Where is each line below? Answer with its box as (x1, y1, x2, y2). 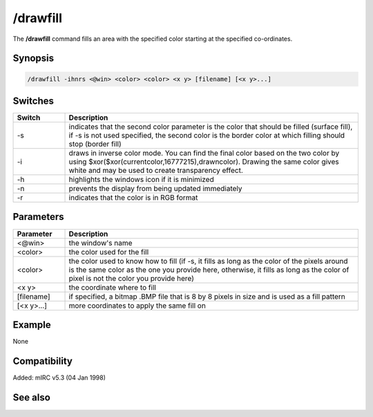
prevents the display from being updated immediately (68, 184, 242, 194)
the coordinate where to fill (68, 282, 157, 292)
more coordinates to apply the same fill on (68, 301, 207, 311)
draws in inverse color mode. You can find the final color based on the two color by (68, 149, 340, 158)
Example (12, 319, 51, 331)
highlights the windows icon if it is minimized (68, 175, 214, 185)
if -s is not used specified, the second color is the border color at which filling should (68, 131, 345, 140)
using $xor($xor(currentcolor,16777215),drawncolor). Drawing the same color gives (68, 157, 339, 167)
